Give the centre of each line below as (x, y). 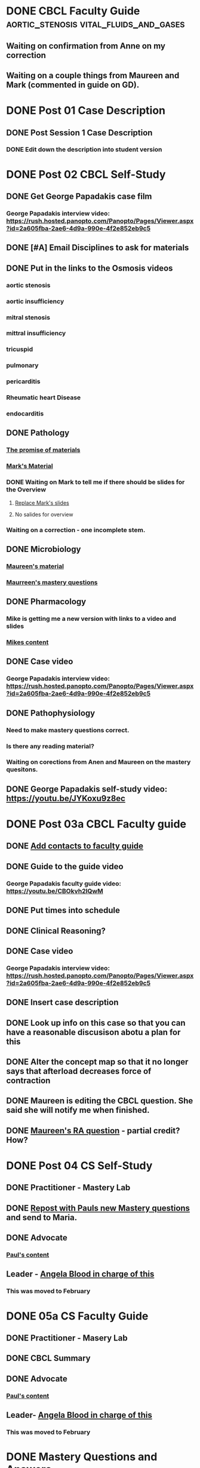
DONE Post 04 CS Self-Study (79, 1165)
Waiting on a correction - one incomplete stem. (76, 530)
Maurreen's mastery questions (52, 582)
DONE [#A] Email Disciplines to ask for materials (98, 248)
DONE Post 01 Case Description (86, 110)
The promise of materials (43, 450)
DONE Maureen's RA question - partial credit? (93, 1131)
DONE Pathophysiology (51, 713)
